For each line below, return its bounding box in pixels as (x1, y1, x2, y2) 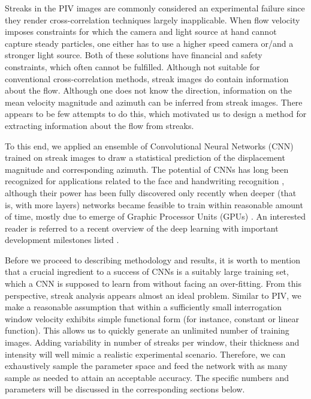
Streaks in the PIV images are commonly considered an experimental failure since (5, 2, 305, 14)
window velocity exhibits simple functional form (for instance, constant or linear (5, 312, 299, 325)
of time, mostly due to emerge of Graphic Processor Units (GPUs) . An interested (5, 210, 306, 223)
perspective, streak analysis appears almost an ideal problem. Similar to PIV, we (5, 289, 301, 301)
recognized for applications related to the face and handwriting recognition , (5, 175, 285, 187)
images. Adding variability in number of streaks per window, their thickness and (5, 336, 300, 349)
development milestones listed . (5, 233, 119, 246)
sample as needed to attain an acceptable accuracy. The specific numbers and (5, 371, 289, 383)
